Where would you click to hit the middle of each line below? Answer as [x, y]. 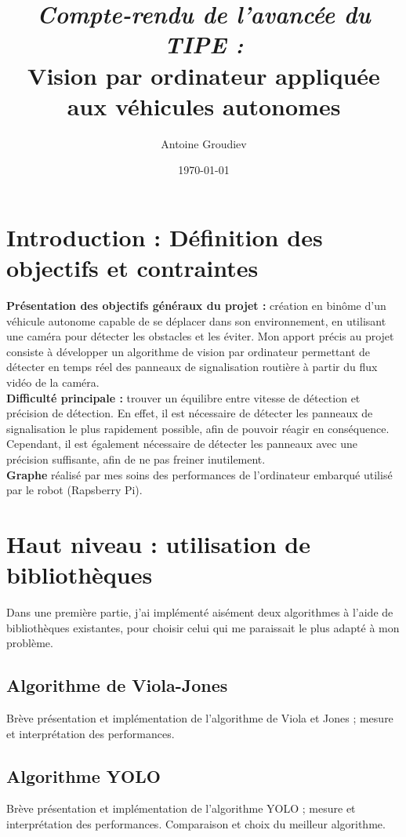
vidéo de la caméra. [53, 382]
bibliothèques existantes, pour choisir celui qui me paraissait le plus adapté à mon [203, 627]
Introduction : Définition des [165, 237]
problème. [30, 643]
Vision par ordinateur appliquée [204, 75]
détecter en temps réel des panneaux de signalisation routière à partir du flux [192, 367]
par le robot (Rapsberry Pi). [74, 490]
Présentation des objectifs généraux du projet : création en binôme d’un [196, 305]
